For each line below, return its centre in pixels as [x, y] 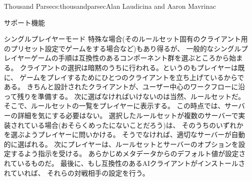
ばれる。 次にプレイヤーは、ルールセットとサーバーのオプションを [131, 144]
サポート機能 [24, 22]
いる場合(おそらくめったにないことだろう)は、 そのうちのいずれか [137, 125]
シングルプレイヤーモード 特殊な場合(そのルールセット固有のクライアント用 [126, 39]
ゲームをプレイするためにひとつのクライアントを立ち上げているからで [132, 77]
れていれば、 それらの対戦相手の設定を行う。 [77, 172]
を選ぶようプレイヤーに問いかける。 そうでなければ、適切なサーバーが [118, 134]
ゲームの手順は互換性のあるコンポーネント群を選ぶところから [130, 58]
